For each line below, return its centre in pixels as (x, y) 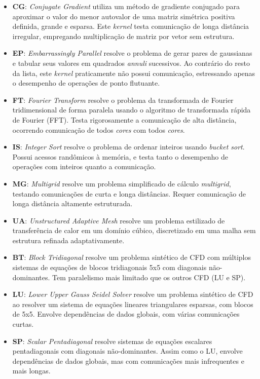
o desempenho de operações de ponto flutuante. (86, 83)
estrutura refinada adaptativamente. (68, 240)
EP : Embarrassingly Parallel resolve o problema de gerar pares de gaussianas (132, 53)
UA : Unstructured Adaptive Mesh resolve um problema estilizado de (119, 220)
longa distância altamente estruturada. (72, 203)
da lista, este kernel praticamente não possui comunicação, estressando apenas (134, 73)
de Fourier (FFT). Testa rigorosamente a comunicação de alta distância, (124, 119)
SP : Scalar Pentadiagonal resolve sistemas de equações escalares (112, 341)
